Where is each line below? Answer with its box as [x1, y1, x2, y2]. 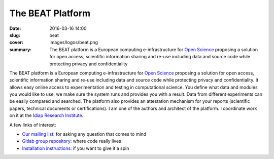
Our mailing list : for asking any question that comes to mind [22, 131, 147, 137]
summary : [9, 46, 32, 53]
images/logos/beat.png [49, 39, 98, 46]
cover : [9, 39, 24, 46]
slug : [9, 32, 20, 38]
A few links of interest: [9, 122, 56, 128]
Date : [9, 25, 21, 31]
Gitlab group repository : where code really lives [22, 138, 121, 144]
